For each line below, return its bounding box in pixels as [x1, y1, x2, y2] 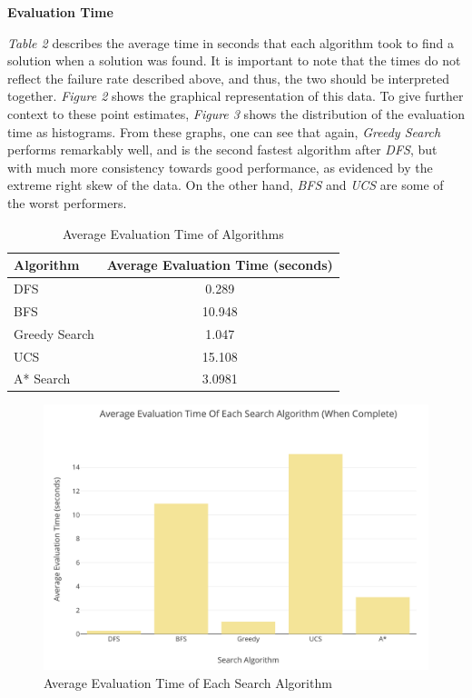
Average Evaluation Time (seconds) [106, 255, 333, 274]
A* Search [14, 369, 71, 388]
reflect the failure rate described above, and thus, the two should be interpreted [7, 68, 449, 87]
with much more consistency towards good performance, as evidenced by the [7, 157, 433, 176]
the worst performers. [7, 193, 127, 212]
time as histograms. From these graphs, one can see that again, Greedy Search [7, 122, 441, 141]
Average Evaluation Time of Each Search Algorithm [44, 673, 332, 692]
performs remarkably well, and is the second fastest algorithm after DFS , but [7, 140, 438, 159]
